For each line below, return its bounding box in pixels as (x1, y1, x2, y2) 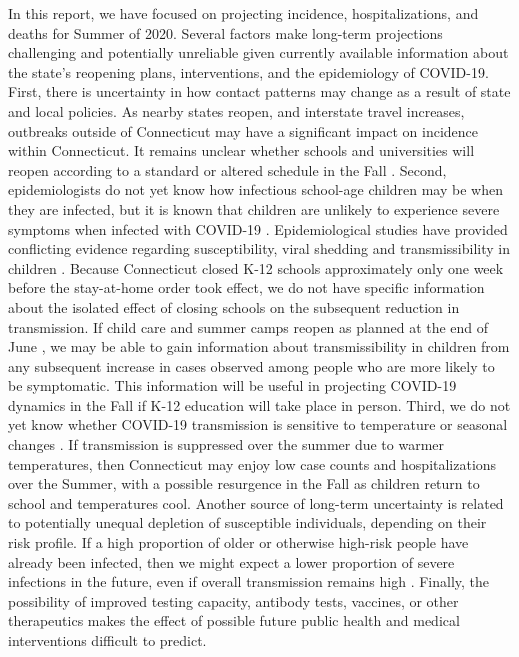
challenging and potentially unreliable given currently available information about (8, 42, 509, 63)
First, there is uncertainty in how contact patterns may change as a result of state (8, 81, 511, 102)
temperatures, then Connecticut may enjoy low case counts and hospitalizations (8, 453, 497, 474)
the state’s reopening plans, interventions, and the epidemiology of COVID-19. (8, 61, 489, 82)
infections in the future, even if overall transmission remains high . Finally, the (8, 571, 490, 592)
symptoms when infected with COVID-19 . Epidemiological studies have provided (8, 218, 508, 239)
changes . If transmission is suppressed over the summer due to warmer (8, 434, 445, 455)
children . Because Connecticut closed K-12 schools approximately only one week (8, 257, 504, 278)
